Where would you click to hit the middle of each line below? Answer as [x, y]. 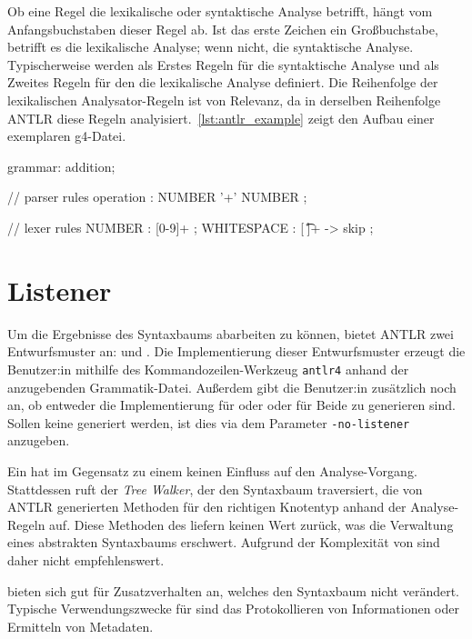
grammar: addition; [61, 166]
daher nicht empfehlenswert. [86, 559]
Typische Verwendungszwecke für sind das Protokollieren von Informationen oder [233, 609]
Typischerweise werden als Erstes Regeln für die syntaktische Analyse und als [223, 64]
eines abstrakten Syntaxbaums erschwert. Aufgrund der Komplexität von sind [224, 542]
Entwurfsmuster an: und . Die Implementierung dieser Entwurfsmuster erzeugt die [236, 351]
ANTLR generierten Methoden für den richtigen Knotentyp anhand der [207, 507]
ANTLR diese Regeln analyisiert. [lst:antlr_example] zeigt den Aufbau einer [221, 118]
